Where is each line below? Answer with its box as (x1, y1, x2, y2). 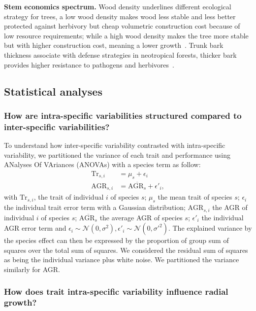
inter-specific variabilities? (4, 120, 110, 133)
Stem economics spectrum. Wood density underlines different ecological (4, 1, 231, 11)
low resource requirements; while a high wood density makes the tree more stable (4, 30, 249, 40)
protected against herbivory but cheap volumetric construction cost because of (4, 21, 240, 31)
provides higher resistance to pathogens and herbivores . (4, 59, 174, 69)
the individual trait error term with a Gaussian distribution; (4, 202, 186, 212)
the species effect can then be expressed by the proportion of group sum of (4, 235, 229, 245)
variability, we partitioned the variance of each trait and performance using (4, 149, 231, 160)
